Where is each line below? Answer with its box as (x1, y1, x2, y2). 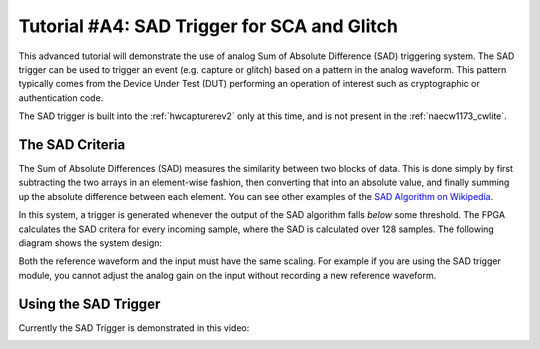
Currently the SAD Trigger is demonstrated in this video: (18, 321, 250, 334)
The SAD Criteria (18, 136, 126, 153)
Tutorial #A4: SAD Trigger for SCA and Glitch (18, 15, 399, 37)
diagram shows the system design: (18, 236, 163, 249)
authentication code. (18, 91, 104, 104)
